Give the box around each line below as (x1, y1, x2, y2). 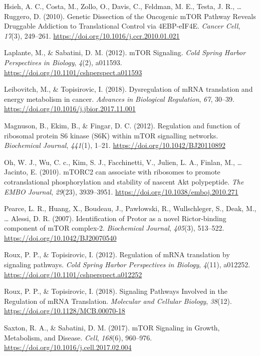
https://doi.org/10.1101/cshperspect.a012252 (4, 269, 142, 279)
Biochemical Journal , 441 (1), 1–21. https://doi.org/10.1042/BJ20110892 (4, 140, 225, 150)
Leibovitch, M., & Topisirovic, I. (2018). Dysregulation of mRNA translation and (4, 84, 253, 94)
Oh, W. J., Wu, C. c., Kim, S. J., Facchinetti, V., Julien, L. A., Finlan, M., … (4, 156, 242, 167)
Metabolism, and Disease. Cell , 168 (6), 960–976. (4, 332, 152, 342)
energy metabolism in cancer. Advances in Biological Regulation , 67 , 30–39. (4, 93, 234, 104)
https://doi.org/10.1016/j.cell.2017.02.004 (4, 342, 132, 352)
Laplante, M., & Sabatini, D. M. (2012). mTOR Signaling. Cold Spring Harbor (4, 47, 246, 58)
